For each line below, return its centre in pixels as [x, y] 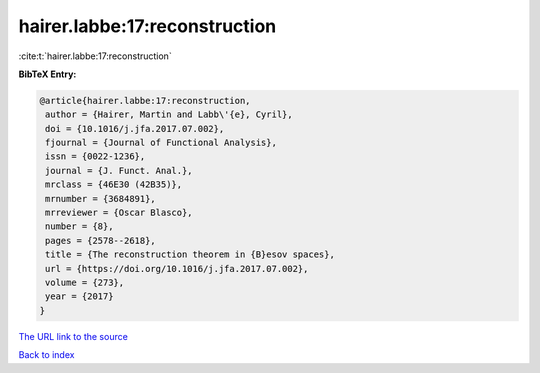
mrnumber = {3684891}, [101, 198]
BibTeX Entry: [47, 74]
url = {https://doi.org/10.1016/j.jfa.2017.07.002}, [177, 268]
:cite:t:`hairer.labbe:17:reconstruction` [95, 56]
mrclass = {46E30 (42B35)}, [114, 184]
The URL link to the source [73, 336]
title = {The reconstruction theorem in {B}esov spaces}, [190, 254]
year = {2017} [79, 296]
